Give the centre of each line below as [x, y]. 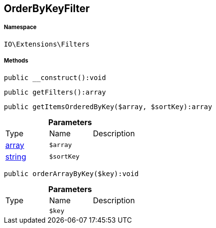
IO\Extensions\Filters [47, 44]
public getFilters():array [55, 92]
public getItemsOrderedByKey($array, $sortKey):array [108, 106]
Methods [16, 61]
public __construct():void [55, 77]
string [16, 156]
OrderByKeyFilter [47, 8]
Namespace [20, 27]
